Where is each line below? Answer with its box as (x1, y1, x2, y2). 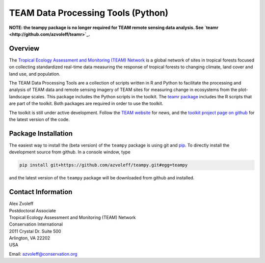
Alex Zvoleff (9, 201, 34, 206)
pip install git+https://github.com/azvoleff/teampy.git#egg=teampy (19, 162, 188, 168)
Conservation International (9, 221, 63, 227)
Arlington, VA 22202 (9, 235, 51, 241)
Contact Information (9, 188, 73, 196)
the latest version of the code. (9, 116, 70, 122)
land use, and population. (9, 71, 61, 77)
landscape (9, 93, 30, 99)
